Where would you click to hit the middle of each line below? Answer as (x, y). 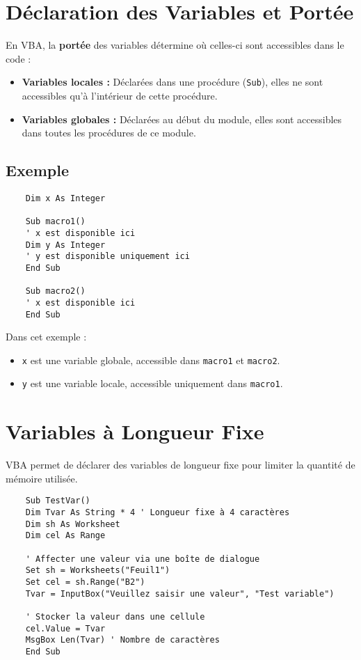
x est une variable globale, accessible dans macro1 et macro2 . (151, 360)
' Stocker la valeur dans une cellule (115, 616)
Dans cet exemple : (46, 337)
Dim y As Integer (65, 245)
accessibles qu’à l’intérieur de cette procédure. (120, 95)
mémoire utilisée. (42, 478)
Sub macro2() (55, 291)
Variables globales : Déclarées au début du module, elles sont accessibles (182, 119)
